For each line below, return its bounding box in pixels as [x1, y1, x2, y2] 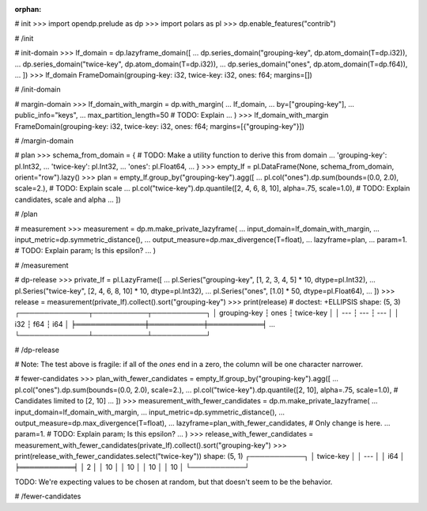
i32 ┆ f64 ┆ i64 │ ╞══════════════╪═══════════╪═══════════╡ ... [14, 319, 276, 328]
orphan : [14, 5, 42, 13]
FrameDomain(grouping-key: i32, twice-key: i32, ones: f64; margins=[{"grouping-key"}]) [14, 121, 304, 131]
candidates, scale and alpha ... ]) [14, 195, 122, 204]
